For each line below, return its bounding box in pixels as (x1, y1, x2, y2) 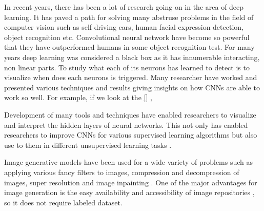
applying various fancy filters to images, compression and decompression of (4, 166, 239, 177)
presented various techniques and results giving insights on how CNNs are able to (4, 82, 260, 92)
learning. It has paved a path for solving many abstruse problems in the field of (4, 11, 254, 22)
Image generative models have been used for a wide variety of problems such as (4, 157, 253, 167)
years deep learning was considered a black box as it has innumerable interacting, (4, 51, 260, 62)
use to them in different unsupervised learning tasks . (4, 139, 172, 150)
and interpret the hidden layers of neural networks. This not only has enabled (4, 119, 248, 130)
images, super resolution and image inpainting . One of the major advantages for (4, 177, 257, 187)
